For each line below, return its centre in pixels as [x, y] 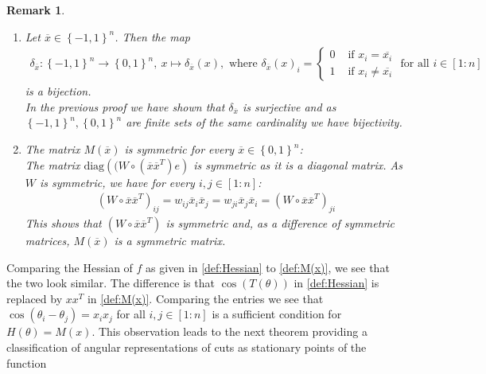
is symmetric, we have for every [117, 182]
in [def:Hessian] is [336, 283]
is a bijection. [58, 91]
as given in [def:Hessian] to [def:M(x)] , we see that [268, 267]
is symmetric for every [179, 149]
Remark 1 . [36, 10]
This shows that [63, 223]
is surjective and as [289, 106]
